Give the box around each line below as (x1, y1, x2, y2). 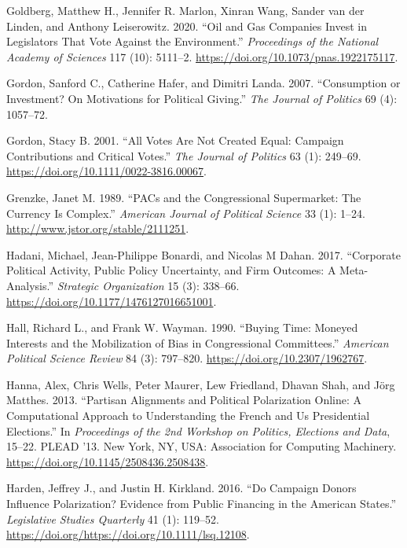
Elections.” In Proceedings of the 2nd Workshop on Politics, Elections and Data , (6, 422, 390, 439)
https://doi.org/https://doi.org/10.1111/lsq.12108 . (6, 526, 250, 542)
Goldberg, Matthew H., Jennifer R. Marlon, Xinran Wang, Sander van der (6, 2, 365, 18)
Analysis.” (6, 277, 54, 293)
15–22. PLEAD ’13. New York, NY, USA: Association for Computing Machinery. (6, 438, 397, 454)
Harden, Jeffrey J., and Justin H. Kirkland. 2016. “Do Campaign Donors (6, 480, 357, 496)
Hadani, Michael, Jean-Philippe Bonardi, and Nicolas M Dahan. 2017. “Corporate (6, 246, 401, 263)
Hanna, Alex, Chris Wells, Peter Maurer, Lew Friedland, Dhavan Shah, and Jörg (6, 376, 395, 392)
